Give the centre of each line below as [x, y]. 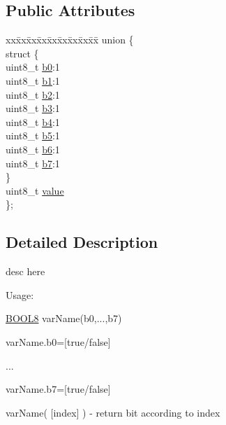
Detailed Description [82, 242]
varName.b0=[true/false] [58, 341]
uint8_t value [35, 190]
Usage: [20, 294]
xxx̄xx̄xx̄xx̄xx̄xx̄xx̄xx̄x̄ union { [70, 40]
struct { [22, 53]
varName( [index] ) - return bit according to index [113, 412]
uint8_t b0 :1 [33, 67]
